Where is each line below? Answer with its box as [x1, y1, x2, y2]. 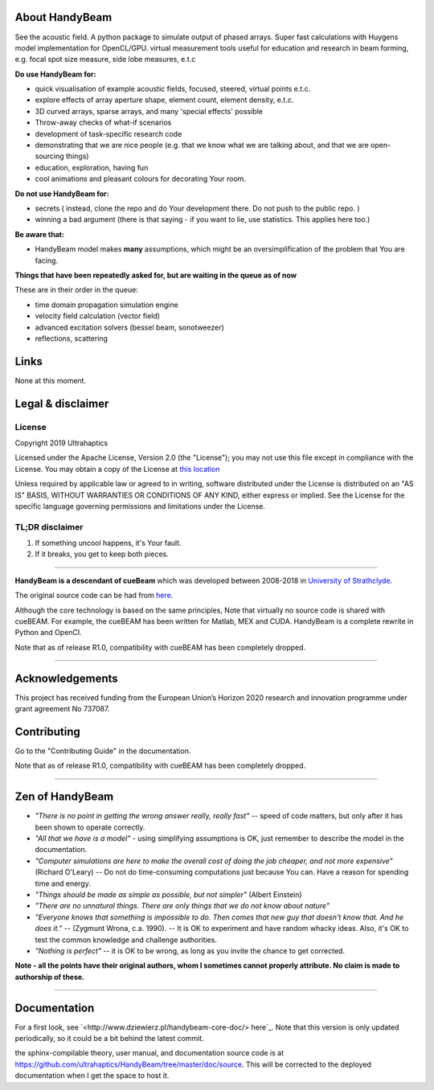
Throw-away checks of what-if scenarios [35, 117, 172, 128]
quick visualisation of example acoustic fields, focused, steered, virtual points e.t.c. [35, 84, 311, 94]
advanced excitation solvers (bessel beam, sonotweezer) [35, 322, 225, 332]
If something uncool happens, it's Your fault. [35, 539, 182, 548]
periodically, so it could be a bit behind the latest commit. [14, 1034, 204, 1043]
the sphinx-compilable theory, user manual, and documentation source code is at [14, 1048, 285, 1058]
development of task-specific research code [35, 129, 182, 138]
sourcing [35, 151, 64, 161]
